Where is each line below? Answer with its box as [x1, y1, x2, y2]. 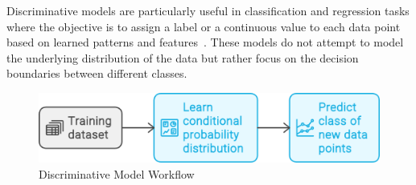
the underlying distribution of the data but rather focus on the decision [6, 49, 359, 66]
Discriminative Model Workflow [39, 165, 195, 182]
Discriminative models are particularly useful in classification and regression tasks [6, 2, 410, 18]
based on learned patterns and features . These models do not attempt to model [6, 34, 404, 50]
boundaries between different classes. [6, 65, 187, 82]
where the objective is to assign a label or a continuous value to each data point [6, 18, 401, 34]
